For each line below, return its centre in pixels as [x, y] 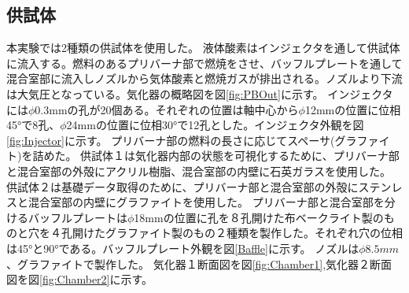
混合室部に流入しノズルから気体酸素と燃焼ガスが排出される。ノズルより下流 [204, 78]
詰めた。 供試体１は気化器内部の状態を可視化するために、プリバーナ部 [216, 156]
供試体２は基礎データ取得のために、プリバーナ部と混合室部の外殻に [182, 186]
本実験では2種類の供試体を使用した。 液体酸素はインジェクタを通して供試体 [203, 48]
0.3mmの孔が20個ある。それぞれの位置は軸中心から [167, 109]
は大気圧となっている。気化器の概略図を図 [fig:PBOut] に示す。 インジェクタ [200, 93]
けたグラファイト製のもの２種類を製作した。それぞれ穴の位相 [243, 233]
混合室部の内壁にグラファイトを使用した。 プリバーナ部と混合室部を [206, 202]
